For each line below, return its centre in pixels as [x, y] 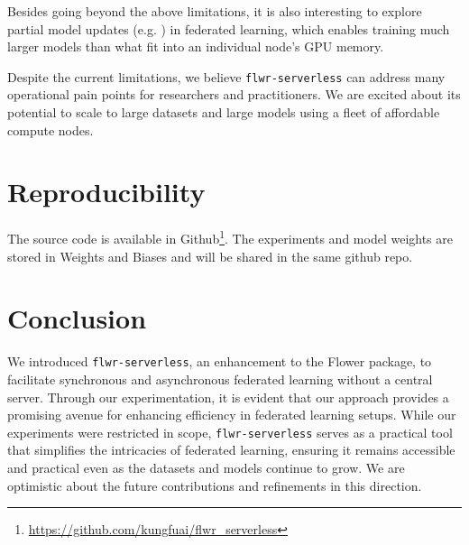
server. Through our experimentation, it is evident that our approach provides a [228, 397]
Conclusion [77, 318]
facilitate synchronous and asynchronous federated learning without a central [220, 379]
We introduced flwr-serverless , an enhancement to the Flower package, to [220, 361]
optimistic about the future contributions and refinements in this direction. [215, 485]
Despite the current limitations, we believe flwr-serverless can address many [226, 76]
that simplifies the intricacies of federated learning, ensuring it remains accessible [231, 450]
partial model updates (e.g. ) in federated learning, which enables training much [229, 28]
